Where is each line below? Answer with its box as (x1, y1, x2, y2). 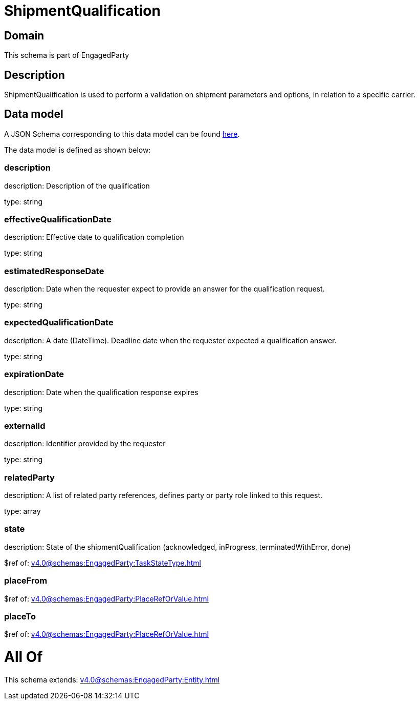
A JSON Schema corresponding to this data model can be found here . (4, 129, 240, 138)
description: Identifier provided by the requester (4, 439, 166, 448)
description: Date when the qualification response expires (4, 387, 199, 397)
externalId (4, 420, 46, 431)
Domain (4, 29, 45, 42)
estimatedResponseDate (4, 265, 104, 276)
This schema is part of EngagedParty (4, 51, 129, 60)
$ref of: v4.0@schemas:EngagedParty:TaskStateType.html (4, 558, 201, 567)
